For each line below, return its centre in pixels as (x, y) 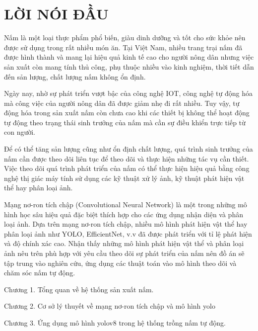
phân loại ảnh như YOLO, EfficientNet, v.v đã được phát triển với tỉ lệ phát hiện (128, 233)
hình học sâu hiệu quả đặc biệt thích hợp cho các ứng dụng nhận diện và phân (124, 214)
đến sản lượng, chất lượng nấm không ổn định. (75, 76)
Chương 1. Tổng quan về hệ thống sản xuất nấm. (79, 289)
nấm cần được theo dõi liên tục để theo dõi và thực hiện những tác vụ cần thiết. (127, 158)
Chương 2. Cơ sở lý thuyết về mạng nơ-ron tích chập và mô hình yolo (110, 306)
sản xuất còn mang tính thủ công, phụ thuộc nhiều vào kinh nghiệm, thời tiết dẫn (129, 66)
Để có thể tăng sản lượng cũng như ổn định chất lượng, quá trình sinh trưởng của (129, 149)
